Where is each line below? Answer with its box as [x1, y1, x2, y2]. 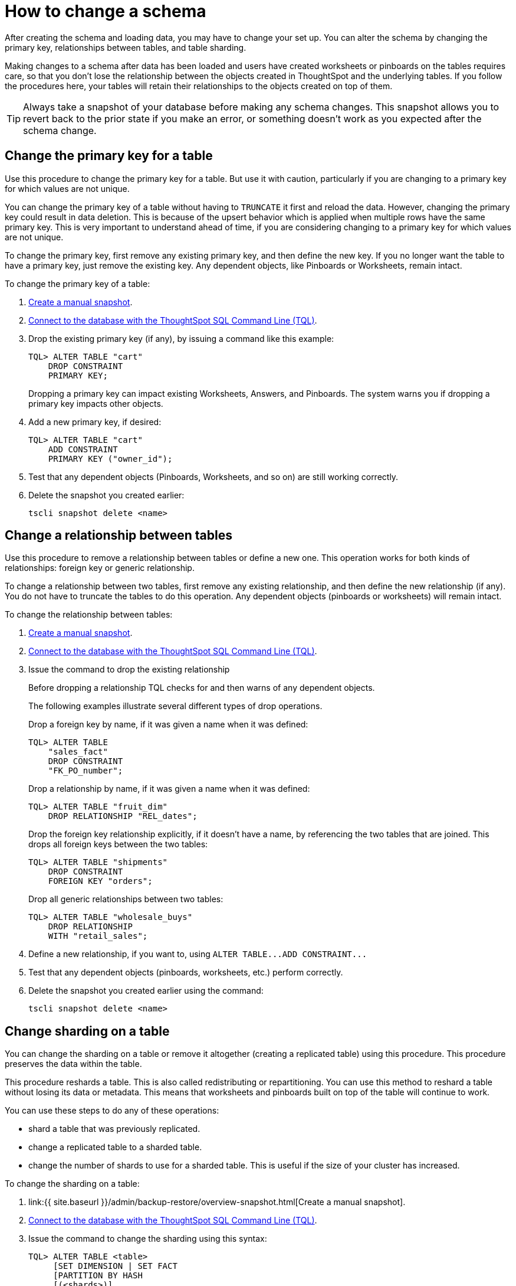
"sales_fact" [48, 747, 108, 757]
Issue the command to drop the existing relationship [28, 664, 230, 675]
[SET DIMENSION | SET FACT [53, 1261, 178, 1271]
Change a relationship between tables [5, 528, 232, 543]
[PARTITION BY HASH [53, 1271, 143, 1281]
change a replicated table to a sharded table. [28, 1142, 202, 1153]
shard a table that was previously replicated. [28, 1124, 201, 1134]
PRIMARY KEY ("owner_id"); [48, 453, 173, 464]
